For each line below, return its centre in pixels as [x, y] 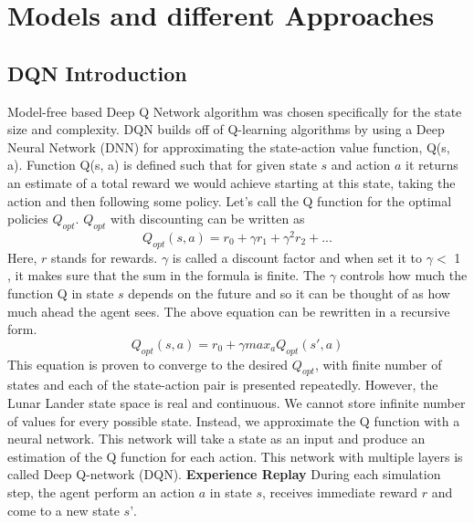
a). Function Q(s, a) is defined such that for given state [162, 165]
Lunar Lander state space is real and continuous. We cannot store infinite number [237, 402]
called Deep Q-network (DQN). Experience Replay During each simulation [224, 474]
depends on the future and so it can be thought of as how [289, 293]
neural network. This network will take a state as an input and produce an [216, 439]
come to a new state [63, 510]
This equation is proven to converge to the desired [148, 364]
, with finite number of [378, 364]
